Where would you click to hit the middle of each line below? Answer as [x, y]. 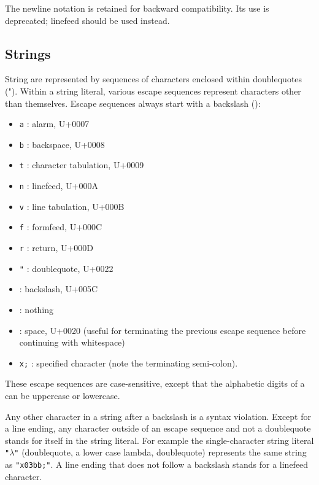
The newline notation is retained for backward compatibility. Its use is [137, 8]
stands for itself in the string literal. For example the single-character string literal [159, 440]
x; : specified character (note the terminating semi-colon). [129, 363]
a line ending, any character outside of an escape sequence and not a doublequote [158, 428]
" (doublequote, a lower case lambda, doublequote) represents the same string [160, 452]
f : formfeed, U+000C [61, 227]
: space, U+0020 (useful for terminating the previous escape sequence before [163, 330]
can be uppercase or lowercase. [63, 396]
